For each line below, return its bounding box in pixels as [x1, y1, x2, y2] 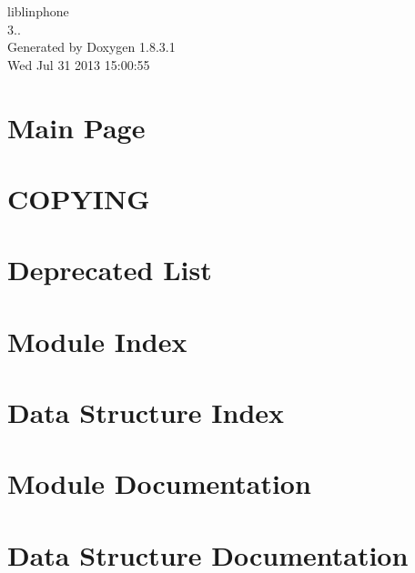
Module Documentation [7, 465, 311, 502]
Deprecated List [7, 251, 212, 288]
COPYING [7, 179, 150, 216]
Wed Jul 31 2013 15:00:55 [7, 55, 150, 74]
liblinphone [7, 2, 69, 20]
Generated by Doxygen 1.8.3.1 [7, 37, 176, 56]
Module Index [7, 322, 187, 359]
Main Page [7, 108, 146, 146]
